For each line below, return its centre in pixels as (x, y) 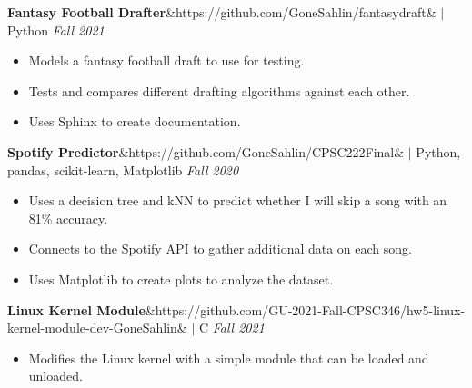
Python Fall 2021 (56, 30)
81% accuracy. (68, 218)
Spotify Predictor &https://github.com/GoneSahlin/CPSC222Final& (206, 151)
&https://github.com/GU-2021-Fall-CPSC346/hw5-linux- (305, 309)
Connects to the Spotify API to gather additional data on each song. (220, 249)
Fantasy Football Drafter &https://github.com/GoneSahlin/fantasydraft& (222, 12)
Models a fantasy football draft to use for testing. (166, 60)
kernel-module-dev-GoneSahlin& (97, 328)
